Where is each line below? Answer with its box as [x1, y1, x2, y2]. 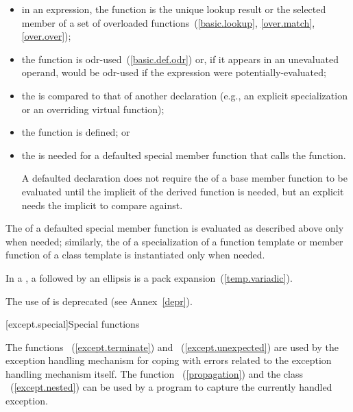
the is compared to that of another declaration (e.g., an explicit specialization [21, 88, 348, 102]
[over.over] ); [21, 29, 71, 43]
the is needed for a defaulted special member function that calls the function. [21, 147, 346, 162]
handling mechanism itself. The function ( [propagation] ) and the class [5, 366, 304, 380]
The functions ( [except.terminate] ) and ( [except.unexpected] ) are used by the [5, 339, 339, 354]
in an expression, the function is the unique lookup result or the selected [21, 2, 326, 16]
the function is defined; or [21, 125, 130, 139]
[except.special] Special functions [5, 317, 140, 331]
